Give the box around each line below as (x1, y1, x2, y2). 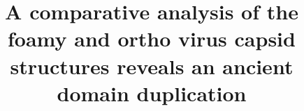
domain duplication (57, 78, 247, 107)
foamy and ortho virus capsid (8, 24, 296, 53)
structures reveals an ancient (10, 51, 294, 80)
